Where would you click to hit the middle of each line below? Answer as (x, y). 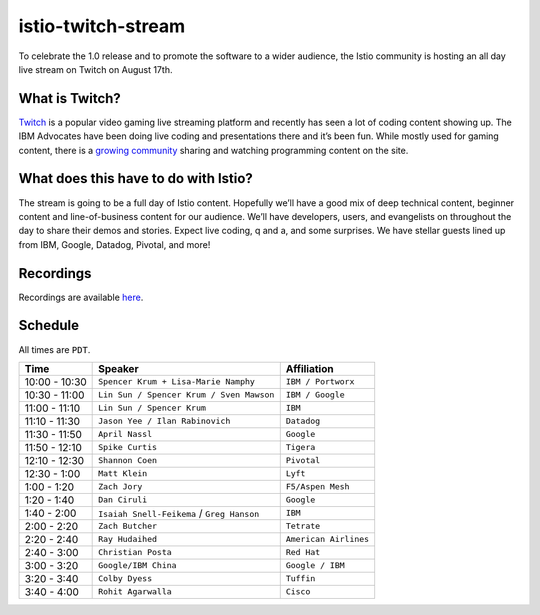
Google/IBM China (137, 565)
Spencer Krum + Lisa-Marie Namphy (176, 381)
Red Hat (303, 552)
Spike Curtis (128, 447)
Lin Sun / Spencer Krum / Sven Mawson (186, 395)
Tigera (300, 447)
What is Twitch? (70, 98)
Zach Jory (120, 486)
